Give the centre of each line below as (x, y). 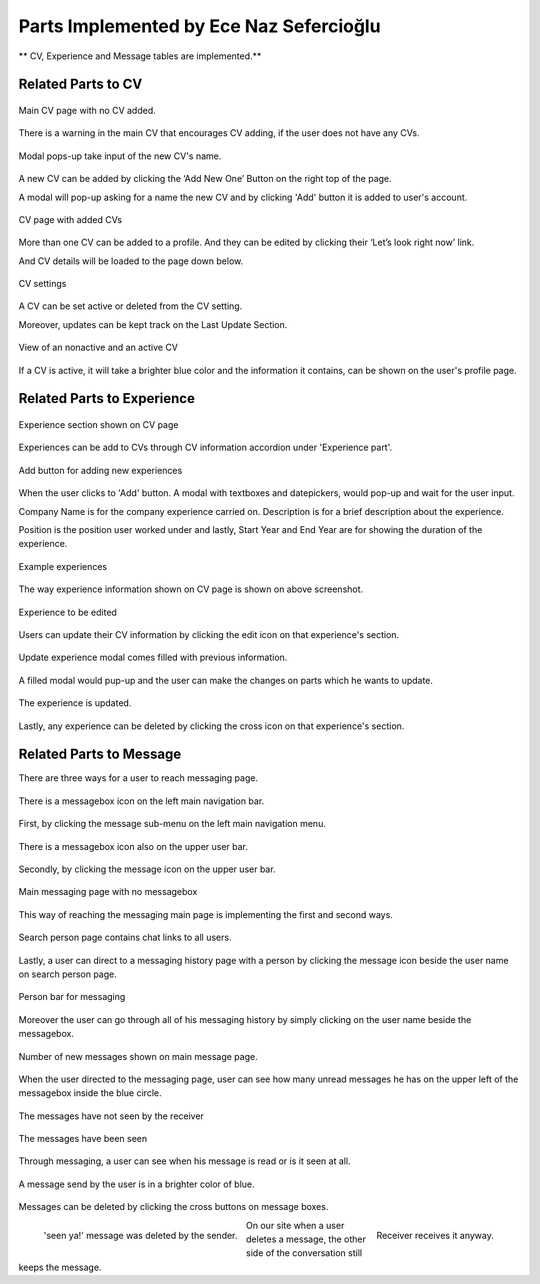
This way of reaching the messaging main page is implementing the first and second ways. (206, 914)
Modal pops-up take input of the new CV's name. (120, 156)
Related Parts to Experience (106, 398)
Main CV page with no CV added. (87, 110)
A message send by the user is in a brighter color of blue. (136, 1184)
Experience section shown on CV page (98, 425)
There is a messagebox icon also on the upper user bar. (133, 846)
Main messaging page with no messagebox (108, 892)
